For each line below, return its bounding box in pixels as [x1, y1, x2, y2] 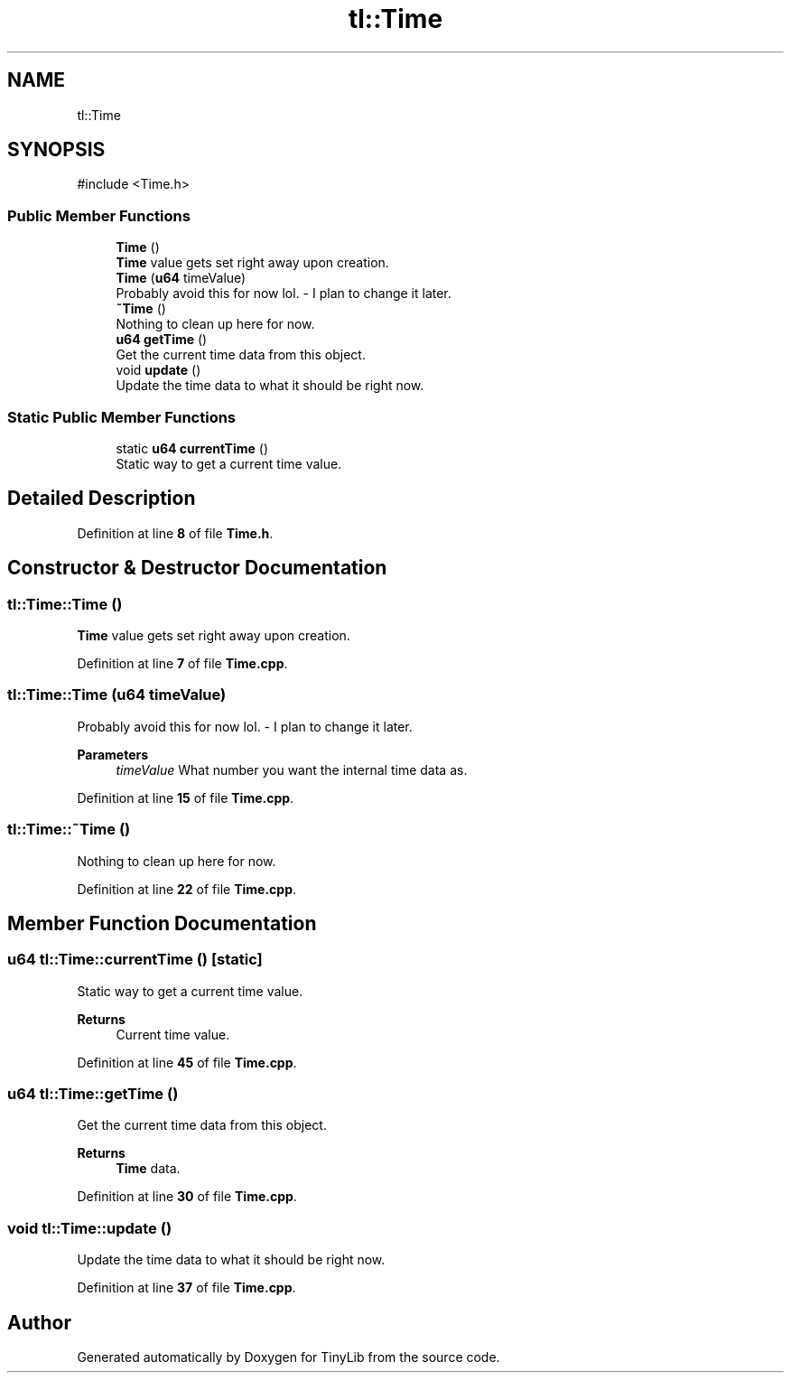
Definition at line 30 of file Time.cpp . [77, 1189, 297, 1205]
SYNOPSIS [7, 138, 106, 162]
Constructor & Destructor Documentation [7, 556, 387, 580]
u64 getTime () [116, 331, 208, 348]
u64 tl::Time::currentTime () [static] [7, 950, 263, 969]
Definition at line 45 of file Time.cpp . [77, 1054, 297, 1070]
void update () [116, 362, 201, 378]
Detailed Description [7, 487, 196, 510]
